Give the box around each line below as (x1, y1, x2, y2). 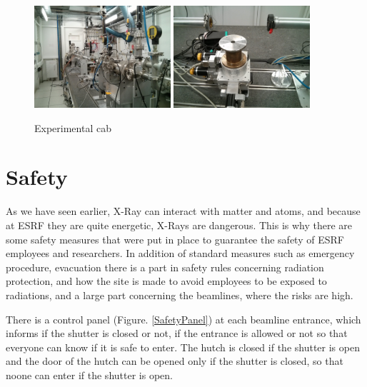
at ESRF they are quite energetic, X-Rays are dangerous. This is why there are (6, 218, 353, 232)
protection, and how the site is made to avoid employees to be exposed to (6, 273, 327, 288)
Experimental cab (34, 120, 111, 135)
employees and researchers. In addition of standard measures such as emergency (6, 246, 355, 261)
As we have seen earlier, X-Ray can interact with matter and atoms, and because (6, 203, 361, 218)
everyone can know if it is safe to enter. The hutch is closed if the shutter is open (6, 339, 360, 354)
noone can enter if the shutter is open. (6, 367, 173, 382)
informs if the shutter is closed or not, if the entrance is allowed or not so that (6, 326, 348, 341)
